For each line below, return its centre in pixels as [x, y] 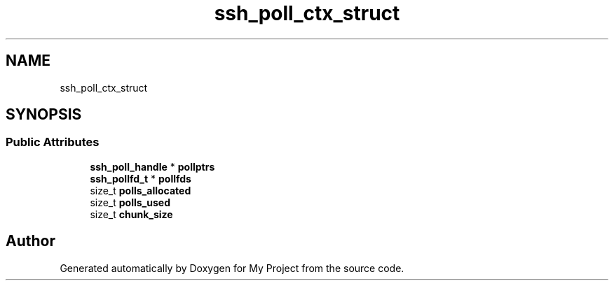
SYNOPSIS [44, 115]
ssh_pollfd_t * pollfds [141, 178]
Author [30, 241]
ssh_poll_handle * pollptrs [152, 166]
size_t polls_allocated [141, 190]
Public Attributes [53, 142]
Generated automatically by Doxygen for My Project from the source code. [232, 268]
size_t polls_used [130, 202]
